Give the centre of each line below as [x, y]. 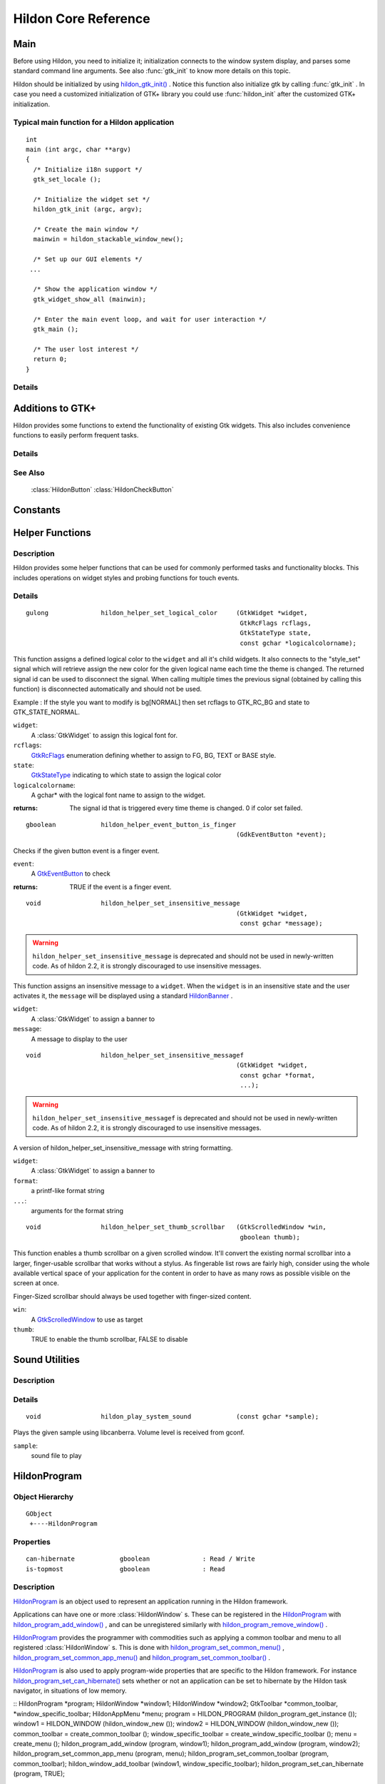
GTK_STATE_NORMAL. [46, 712]
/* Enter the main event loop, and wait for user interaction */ [150, 319]
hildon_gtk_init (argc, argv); [88, 209]
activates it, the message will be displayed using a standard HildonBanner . [123, 995]
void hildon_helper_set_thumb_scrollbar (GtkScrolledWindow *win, [176, 1227]
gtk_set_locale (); [67, 179]
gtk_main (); [56, 329]
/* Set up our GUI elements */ [88, 259]
